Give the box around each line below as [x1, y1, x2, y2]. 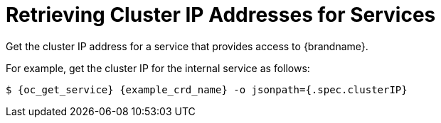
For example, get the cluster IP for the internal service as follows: [6, 61, 310, 74]
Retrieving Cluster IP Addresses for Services [6, 3, 436, 27]
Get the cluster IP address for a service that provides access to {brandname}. [6, 40, 368, 52]
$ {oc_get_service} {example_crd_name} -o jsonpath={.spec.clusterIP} [6, 83, 408, 95]
